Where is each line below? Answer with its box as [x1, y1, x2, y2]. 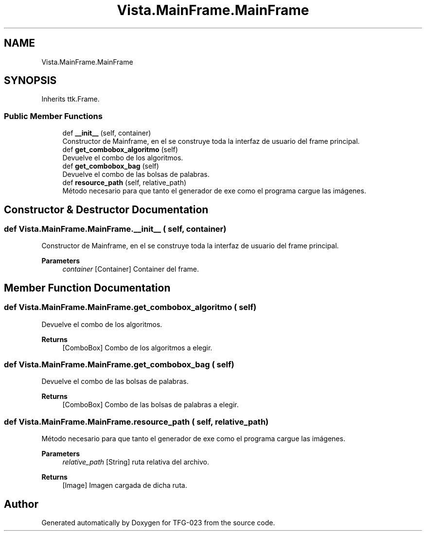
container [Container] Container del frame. [62, 265, 199, 274]
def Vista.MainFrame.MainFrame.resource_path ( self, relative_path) [4, 416, 269, 427]
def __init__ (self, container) [62, 129, 151, 138]
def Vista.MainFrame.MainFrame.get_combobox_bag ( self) [4, 360, 234, 369]
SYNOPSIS [4, 74, 57, 87]
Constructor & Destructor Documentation [4, 203, 209, 216]
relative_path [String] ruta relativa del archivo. [62, 458, 210, 466]
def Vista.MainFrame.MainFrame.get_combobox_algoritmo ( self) [4, 302, 257, 312]
